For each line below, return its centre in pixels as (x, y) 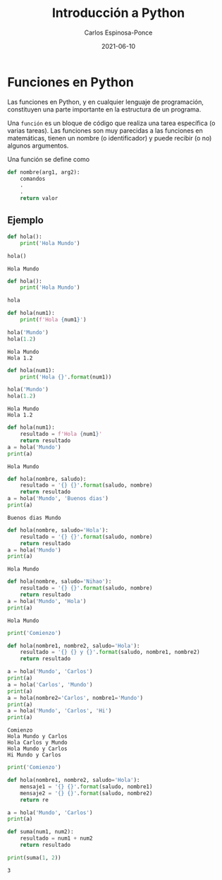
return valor (39, 198)
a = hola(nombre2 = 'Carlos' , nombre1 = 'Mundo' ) (75, 698)
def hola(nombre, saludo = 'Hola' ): (58, 530)
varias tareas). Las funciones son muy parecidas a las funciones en (105, 130)
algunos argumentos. (38, 145)
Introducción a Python (118, 13)
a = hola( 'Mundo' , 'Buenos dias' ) (58, 499)
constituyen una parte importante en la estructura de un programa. (104, 109)
